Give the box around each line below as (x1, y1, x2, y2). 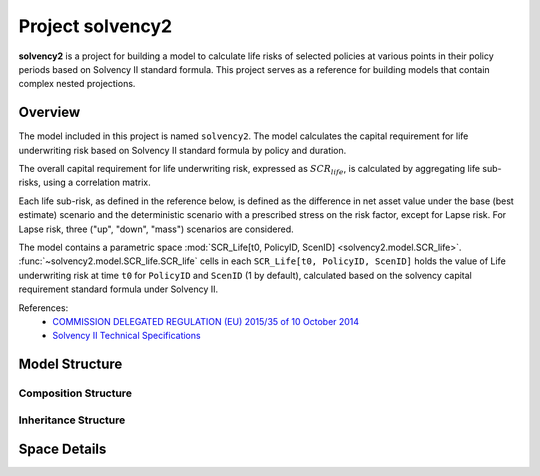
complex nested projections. (18, 78, 136, 90)
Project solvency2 (18, 15, 173, 37)
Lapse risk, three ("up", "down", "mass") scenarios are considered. (18, 223, 294, 235)
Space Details (18, 441, 107, 458)
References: (18, 301, 69, 314)
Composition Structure (18, 386, 132, 400)
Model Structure (18, 356, 123, 373)
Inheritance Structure (18, 413, 126, 427)
